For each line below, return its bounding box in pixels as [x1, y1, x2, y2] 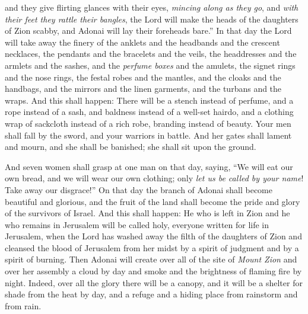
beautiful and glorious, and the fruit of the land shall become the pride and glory [5, 195, 300, 207]
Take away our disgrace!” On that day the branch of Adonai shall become [5, 183, 272, 196]
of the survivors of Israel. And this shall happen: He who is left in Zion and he [5, 207, 290, 219]
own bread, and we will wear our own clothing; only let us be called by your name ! [5, 172, 304, 184]
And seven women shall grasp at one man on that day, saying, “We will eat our [5, 160, 293, 172]
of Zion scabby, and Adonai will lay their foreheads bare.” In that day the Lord [5, 24, 292, 37]
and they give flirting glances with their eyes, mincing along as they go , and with [5, 1, 299, 13]
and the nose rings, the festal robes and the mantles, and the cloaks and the [5, 71, 281, 83]
